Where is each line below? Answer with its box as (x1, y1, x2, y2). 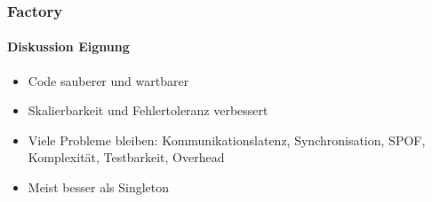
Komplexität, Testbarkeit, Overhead (28, 148, 225, 167)
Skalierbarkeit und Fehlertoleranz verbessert (28, 101, 268, 120)
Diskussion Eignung (7, 37, 130, 56)
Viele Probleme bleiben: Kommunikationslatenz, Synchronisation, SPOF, (28, 130, 426, 149)
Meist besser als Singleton (28, 178, 170, 197)
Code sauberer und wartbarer (28, 71, 189, 89)
